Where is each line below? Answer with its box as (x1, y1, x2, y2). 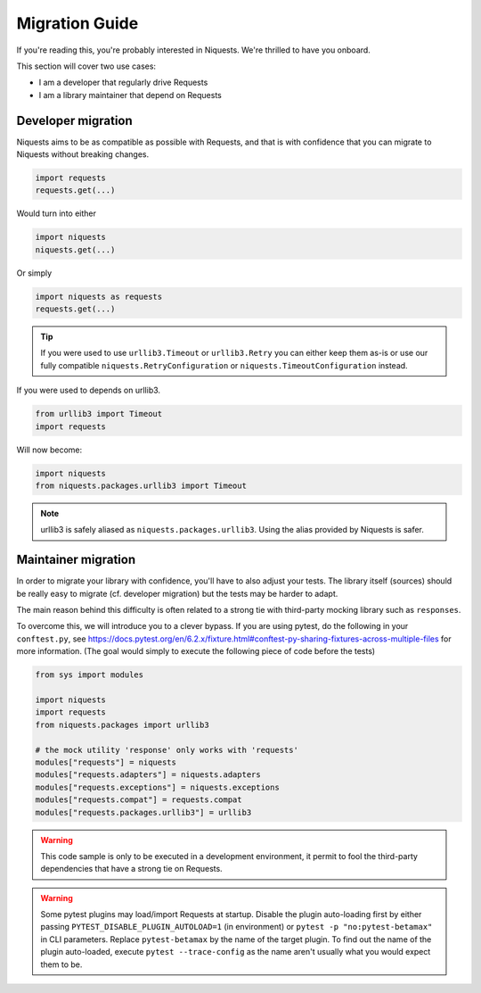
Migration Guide (16, 13, 139, 33)
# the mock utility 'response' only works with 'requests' (35, 745, 298, 755)
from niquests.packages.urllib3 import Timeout (35, 481, 247, 491)
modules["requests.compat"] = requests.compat (35, 795, 242, 805)
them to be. (40, 959, 83, 970)
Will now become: (16, 444, 83, 455)
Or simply (16, 268, 53, 278)
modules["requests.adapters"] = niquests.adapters (35, 770, 262, 780)
